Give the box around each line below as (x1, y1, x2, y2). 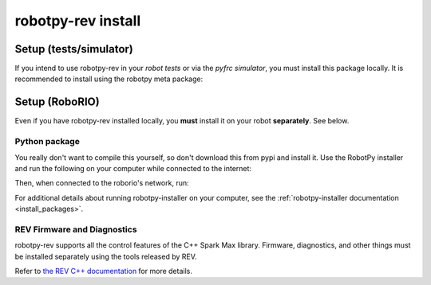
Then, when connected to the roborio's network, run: (14, 178, 189, 188)
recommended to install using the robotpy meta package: (14, 74, 204, 84)
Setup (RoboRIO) (14, 96, 100, 109)
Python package (14, 136, 80, 147)
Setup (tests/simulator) (14, 42, 133, 56)
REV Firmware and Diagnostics (14, 224, 137, 235)
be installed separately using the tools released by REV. (14, 252, 197, 261)
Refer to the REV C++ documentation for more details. (14, 266, 193, 275)
